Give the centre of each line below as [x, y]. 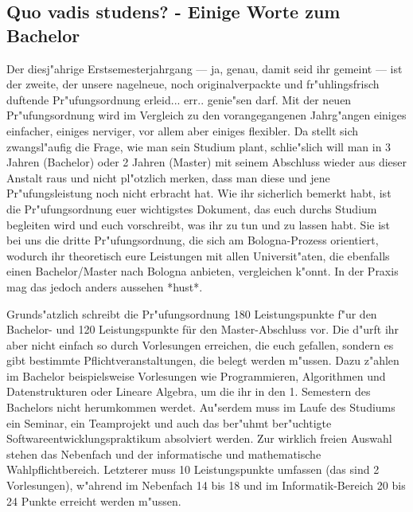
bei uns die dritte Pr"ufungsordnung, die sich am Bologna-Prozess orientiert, [193, 240]
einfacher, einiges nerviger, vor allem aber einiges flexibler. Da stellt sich [183, 130]
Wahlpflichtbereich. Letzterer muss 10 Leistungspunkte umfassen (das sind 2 [193, 469]
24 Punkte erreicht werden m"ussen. [94, 500]
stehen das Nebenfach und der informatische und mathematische [164, 453]
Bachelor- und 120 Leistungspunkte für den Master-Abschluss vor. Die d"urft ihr [203, 329]
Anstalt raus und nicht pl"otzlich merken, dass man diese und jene [168, 177]
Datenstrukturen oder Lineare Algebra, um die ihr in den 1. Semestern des [189, 391]
